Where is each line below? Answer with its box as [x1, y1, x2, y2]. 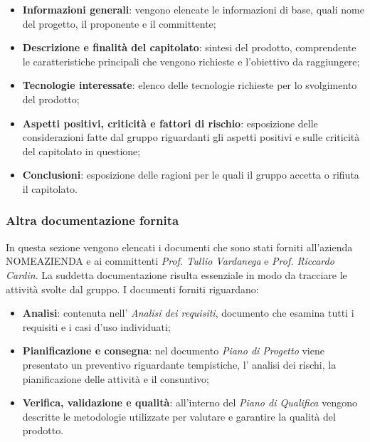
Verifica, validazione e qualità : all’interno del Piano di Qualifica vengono [22, 395, 357, 410]
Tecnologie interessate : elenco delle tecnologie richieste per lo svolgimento [22, 78, 357, 93]
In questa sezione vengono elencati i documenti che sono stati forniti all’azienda [6, 239, 353, 254]
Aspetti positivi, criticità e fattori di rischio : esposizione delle [22, 115, 318, 130]
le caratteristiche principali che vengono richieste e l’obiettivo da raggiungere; [22, 53, 360, 68]
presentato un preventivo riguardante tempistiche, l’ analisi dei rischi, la [22, 357, 337, 372]
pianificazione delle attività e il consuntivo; [22, 371, 210, 386]
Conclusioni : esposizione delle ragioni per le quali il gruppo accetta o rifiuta [22, 167, 359, 182]
